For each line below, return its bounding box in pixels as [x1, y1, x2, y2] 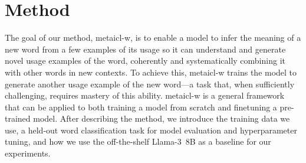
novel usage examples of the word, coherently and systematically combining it [5, 54, 285, 67]
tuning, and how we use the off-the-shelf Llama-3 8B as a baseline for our [5, 135, 271, 148]
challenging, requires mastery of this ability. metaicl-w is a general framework [5, 89, 285, 102]
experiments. [5, 147, 51, 159]
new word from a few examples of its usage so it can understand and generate [5, 43, 286, 55]
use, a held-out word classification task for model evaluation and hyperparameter [5, 123, 297, 136]
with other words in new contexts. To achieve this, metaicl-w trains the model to [5, 66, 297, 78]
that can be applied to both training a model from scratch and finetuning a [5, 100, 277, 113]
